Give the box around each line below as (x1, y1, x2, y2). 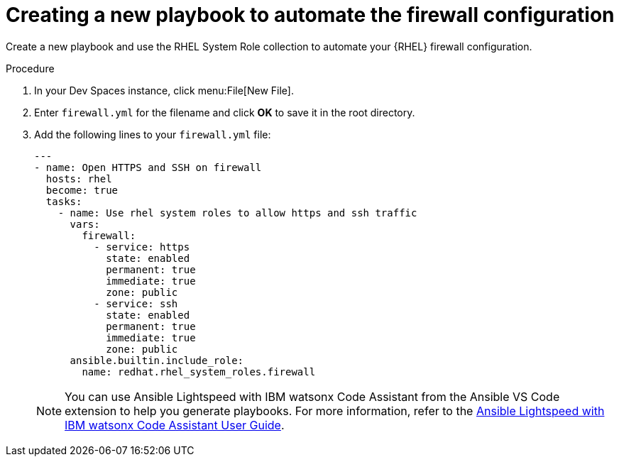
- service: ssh (94, 297, 178, 309)
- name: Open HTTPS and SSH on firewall (34, 161, 262, 173)
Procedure (6, 62, 55, 75)
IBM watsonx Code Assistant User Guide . (65, 417, 285, 432)
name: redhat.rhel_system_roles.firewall (82, 365, 316, 378)
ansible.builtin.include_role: (70, 354, 244, 366)
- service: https (94, 241, 190, 253)
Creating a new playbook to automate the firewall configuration (6, 3, 615, 27)
